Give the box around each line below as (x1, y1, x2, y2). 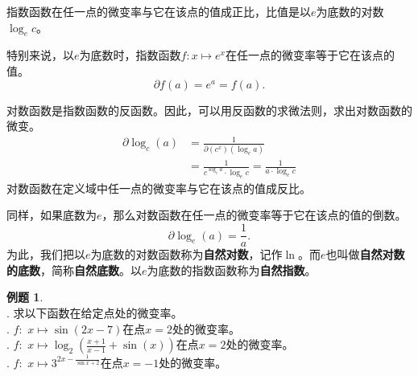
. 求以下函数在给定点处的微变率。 (6, 304, 183, 321)
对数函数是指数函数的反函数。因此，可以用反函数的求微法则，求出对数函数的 (6, 101, 412, 118)
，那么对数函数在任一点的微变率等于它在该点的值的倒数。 (101, 206, 407, 223)
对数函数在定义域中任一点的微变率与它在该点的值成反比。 (6, 179, 311, 196)
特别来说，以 (6, 47, 74, 63)
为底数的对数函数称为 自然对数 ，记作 (90, 246, 283, 263)
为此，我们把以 (6, 246, 85, 263)
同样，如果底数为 (6, 206, 97, 223)
